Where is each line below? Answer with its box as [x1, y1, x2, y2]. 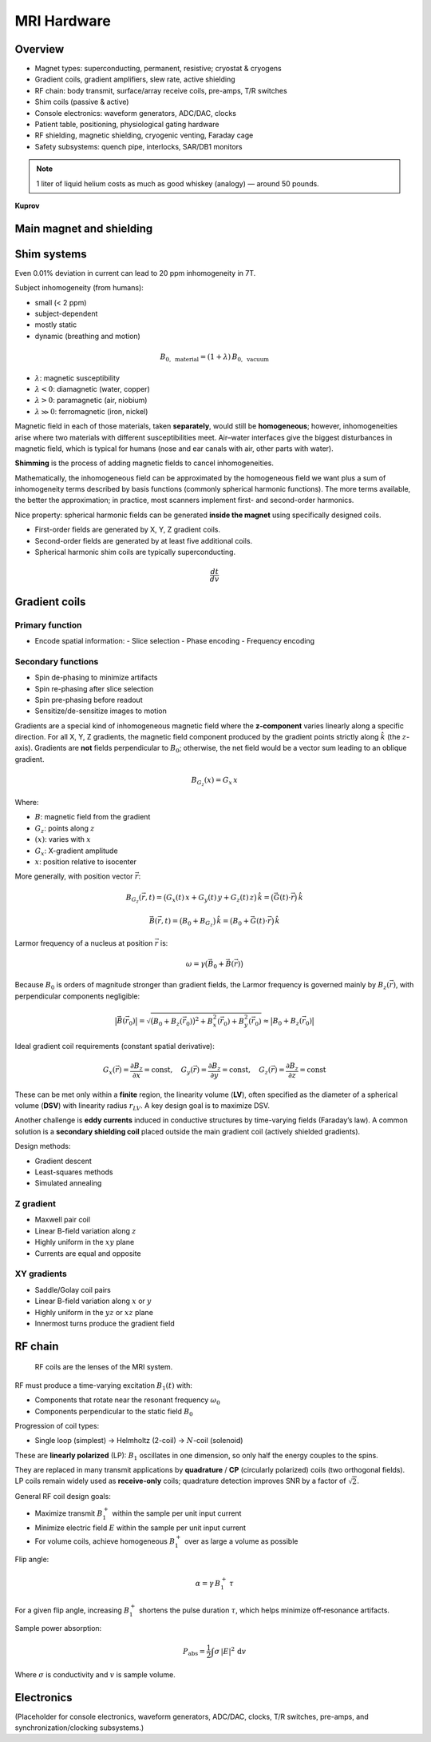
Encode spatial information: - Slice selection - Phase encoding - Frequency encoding [34, 636, 315, 645]
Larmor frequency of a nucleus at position [14, 938, 153, 947]
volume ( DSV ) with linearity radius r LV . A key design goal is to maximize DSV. [14, 1100, 271, 1112]
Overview [14, 42, 65, 56]
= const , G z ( [222, 1066, 271, 1077]
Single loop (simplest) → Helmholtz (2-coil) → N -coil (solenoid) [34, 1436, 243, 1445]
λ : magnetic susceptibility [34, 373, 120, 383]
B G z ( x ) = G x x [191, 775, 239, 787]
